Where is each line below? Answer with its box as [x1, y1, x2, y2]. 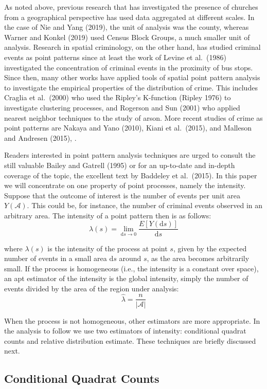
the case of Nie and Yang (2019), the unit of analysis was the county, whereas [4, 22, 249, 32]
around [119, 253, 141, 264]
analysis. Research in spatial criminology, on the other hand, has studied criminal [4, 42, 261, 52]
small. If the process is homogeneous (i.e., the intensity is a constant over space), [4, 263, 259, 273]
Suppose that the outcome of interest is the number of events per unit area [4, 190, 240, 200]
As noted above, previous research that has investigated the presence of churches [4, 2, 258, 12]
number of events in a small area [4, 253, 107, 264]
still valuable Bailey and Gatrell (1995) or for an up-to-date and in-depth [4, 159, 235, 170]
